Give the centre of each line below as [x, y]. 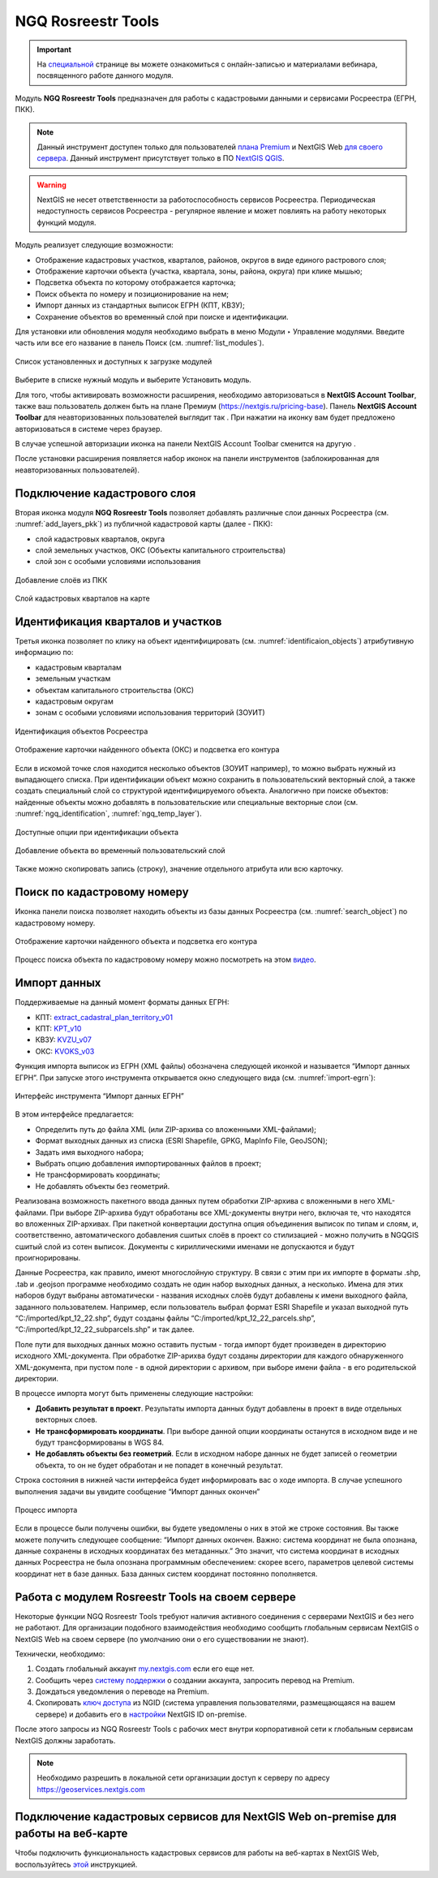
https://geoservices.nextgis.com [91, 1789]
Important [54, 50]
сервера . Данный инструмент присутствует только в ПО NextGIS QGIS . [161, 158]
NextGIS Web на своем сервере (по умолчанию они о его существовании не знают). [162, 1639]
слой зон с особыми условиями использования [118, 562]
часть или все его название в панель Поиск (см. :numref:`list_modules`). [140, 343]
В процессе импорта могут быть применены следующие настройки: [134, 1393]
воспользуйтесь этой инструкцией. [76, 1864]
